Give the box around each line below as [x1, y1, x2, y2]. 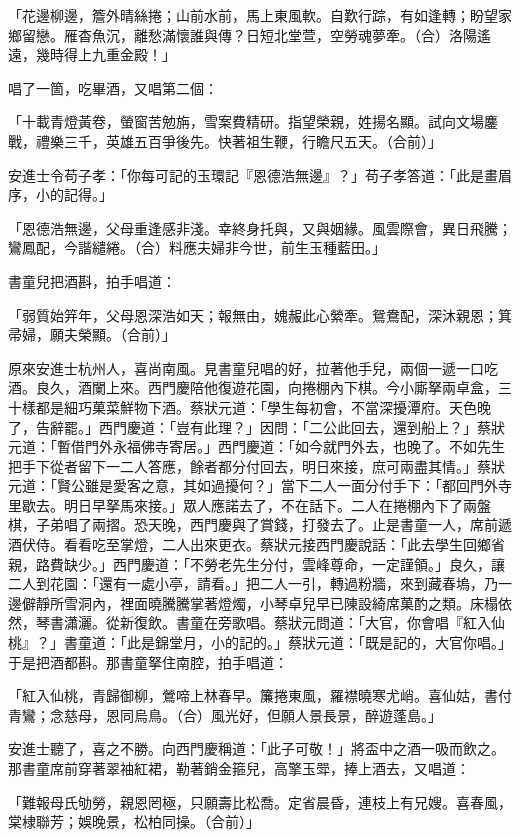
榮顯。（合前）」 [77, 324, 176, 345]
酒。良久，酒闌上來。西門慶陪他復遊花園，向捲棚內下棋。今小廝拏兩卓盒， [8, 377, 498, 398]
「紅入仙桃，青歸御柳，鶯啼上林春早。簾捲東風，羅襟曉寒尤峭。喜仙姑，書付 [8, 685, 512, 706]
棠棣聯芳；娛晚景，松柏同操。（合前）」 [8, 811, 260, 832]
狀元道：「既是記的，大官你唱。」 [301, 632, 512, 653]
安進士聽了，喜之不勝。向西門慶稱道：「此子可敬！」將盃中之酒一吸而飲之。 [8, 738, 505, 759]
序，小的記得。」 [8, 184, 113, 205]
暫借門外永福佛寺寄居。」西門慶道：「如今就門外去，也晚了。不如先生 [56, 436, 505, 457]
